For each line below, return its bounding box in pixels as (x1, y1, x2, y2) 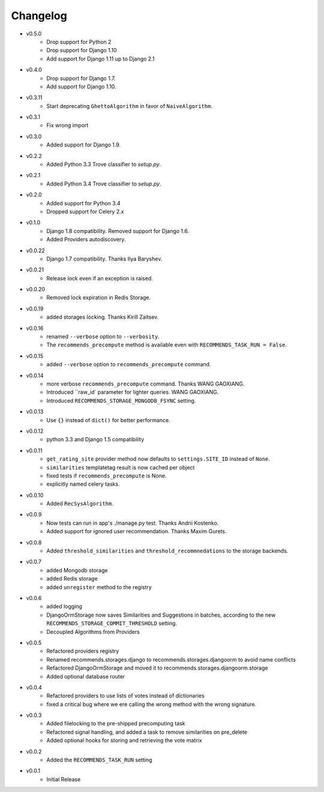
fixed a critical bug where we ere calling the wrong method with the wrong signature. (46, 700, 257, 708)
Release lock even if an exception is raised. (46, 274, 153, 282)
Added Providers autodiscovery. (46, 236, 126, 243)
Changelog (11, 9, 67, 22)
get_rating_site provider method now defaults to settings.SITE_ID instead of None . (46, 455, 270, 462)
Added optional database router (46, 673, 125, 680)
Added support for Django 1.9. (46, 141, 121, 148)
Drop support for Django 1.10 (46, 47, 117, 54)
